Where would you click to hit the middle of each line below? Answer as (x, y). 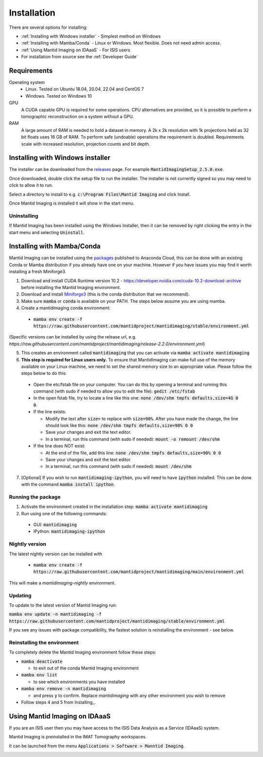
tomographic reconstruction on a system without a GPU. (77, 116)
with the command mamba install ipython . (68, 484)
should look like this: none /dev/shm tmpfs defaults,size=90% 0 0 (119, 425)
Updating (20, 595)
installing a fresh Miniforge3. (38, 272)
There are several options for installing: (48, 27)
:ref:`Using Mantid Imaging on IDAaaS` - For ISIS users (76, 50)
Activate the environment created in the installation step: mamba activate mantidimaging (114, 507)
